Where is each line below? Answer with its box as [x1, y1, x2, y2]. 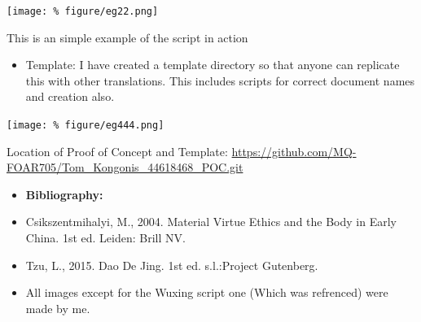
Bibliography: [25, 185, 103, 202]
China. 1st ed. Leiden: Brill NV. [25, 229, 186, 246]
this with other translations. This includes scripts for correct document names [25, 72, 415, 89]
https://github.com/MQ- [231, 142, 357, 159]
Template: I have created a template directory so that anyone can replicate [25, 56, 400, 73]
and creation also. [25, 88, 115, 105]
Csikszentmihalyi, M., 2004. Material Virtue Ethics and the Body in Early [25, 213, 397, 230]
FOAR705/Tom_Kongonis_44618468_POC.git [7, 159, 243, 176]
